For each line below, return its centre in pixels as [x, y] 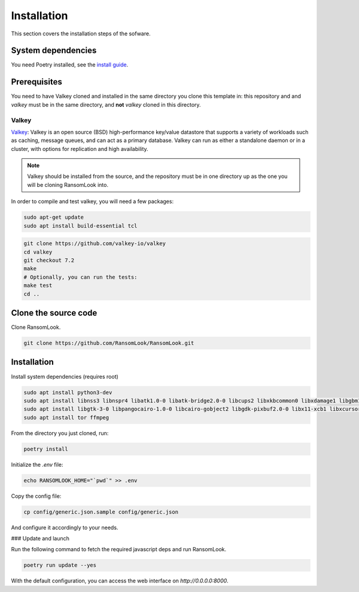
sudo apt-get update [54, 218]
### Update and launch [40, 538]
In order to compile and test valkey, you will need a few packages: [92, 201]
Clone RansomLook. [36, 327]
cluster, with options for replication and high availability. [80, 149]
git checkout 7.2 [49, 260]
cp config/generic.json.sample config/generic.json [101, 512]
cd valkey [38, 252]
